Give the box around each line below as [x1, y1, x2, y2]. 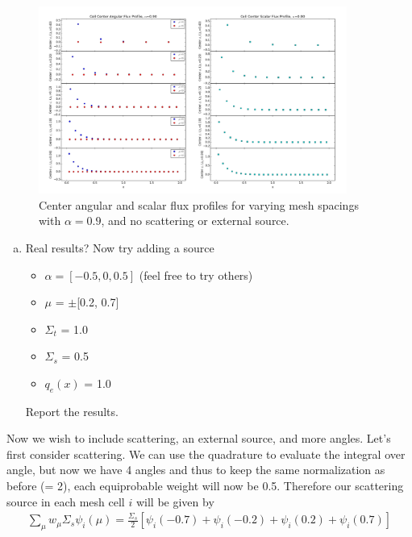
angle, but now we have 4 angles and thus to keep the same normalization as [6, 461, 385, 478]
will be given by [135, 493, 214, 510]
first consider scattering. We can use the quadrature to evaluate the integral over [6, 445, 406, 462]
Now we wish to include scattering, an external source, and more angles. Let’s [6, 430, 391, 447]
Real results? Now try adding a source [25, 239, 214, 256]
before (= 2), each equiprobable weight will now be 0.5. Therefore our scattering [6, 477, 404, 494]
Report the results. [25, 402, 119, 419]
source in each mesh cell [6, 493, 125, 510]
